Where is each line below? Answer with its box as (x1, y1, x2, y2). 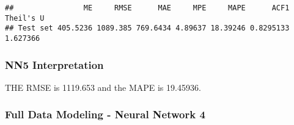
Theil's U (5, 13, 45, 23)
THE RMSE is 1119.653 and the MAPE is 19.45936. (5, 80, 201, 93)
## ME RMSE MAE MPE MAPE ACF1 (5, 4, 290, 12)
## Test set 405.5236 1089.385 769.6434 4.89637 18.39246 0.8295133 (5, 24, 290, 33)
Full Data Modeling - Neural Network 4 (5, 107, 205, 122)
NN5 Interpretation (5, 57, 104, 72)
